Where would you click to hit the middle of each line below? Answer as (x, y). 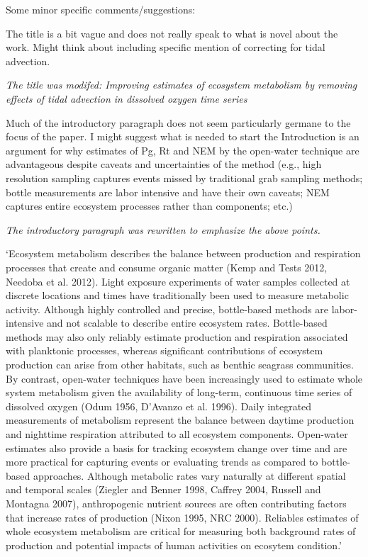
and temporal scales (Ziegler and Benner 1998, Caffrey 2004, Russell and (163, 489)
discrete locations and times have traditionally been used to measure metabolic (177, 295)
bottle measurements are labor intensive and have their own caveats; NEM (168, 192)
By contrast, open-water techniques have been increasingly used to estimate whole (184, 378)
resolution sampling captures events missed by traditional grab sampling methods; (184, 178)
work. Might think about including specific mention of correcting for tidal (166, 47)
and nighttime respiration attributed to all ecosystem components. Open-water (177, 434)
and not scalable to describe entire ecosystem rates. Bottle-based (187, 323)
